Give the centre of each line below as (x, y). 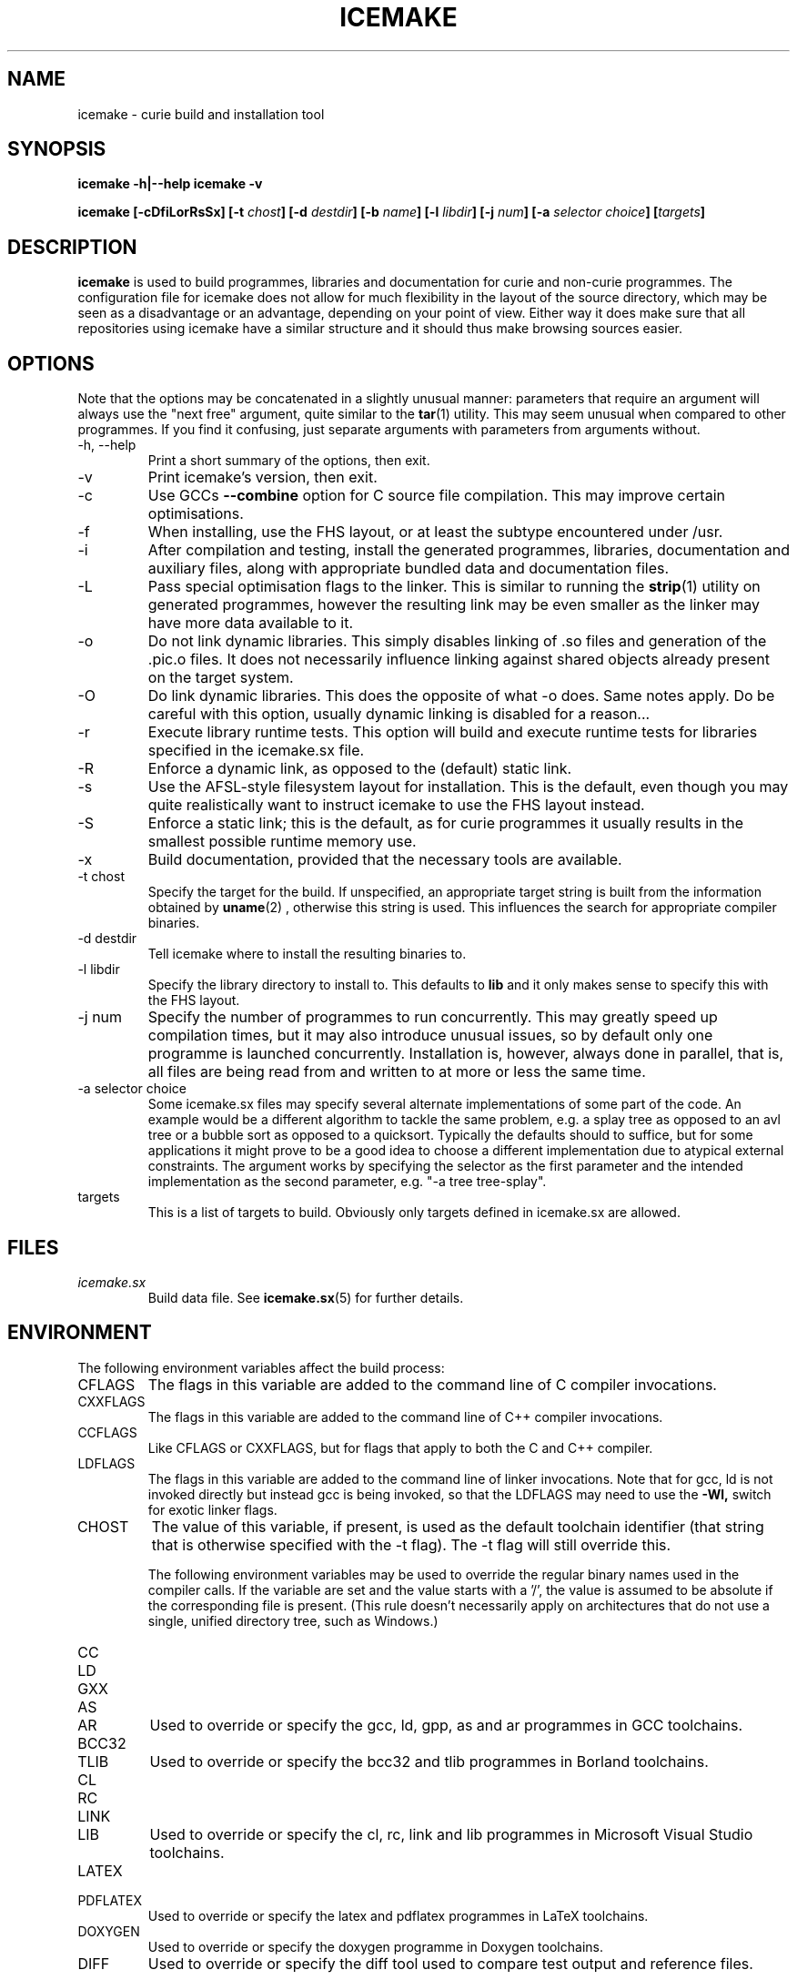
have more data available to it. (251, 623)
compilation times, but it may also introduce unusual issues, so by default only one (430, 1036)
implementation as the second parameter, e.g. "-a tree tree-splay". (347, 1182)
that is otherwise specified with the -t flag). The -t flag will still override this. (411, 1544)
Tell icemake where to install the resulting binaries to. (307, 954)
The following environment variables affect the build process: (261, 1367)
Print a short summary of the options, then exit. (289, 461)
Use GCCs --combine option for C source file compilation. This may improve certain (436, 496)
